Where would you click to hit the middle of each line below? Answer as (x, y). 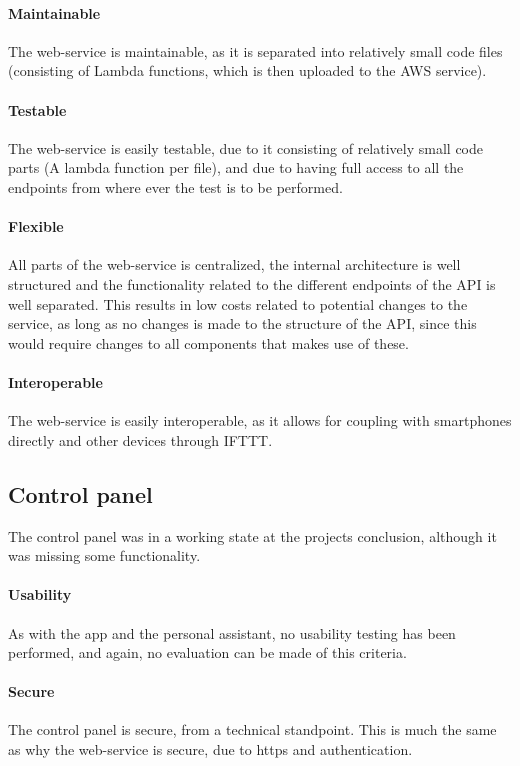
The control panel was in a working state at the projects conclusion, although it (252, 535)
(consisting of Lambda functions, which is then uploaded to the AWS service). (247, 70)
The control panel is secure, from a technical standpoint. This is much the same (252, 729)
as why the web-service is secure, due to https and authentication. (210, 749)
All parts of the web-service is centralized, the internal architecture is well (234, 264)
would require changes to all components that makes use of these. (208, 342)
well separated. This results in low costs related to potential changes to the (238, 303)
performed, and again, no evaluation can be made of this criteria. (207, 652)
